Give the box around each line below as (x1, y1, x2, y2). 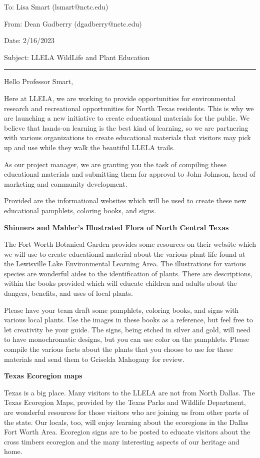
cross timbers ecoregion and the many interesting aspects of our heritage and (4, 436, 239, 446)
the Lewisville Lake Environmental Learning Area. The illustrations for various (4, 258, 246, 269)
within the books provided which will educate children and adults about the (4, 278, 237, 288)
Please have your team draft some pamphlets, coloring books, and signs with (4, 304, 239, 315)
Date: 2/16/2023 (4, 35, 54, 46)
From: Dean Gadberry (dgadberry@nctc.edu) (4, 18, 142, 29)
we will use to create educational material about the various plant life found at (4, 248, 245, 259)
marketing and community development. (4, 178, 127, 189)
